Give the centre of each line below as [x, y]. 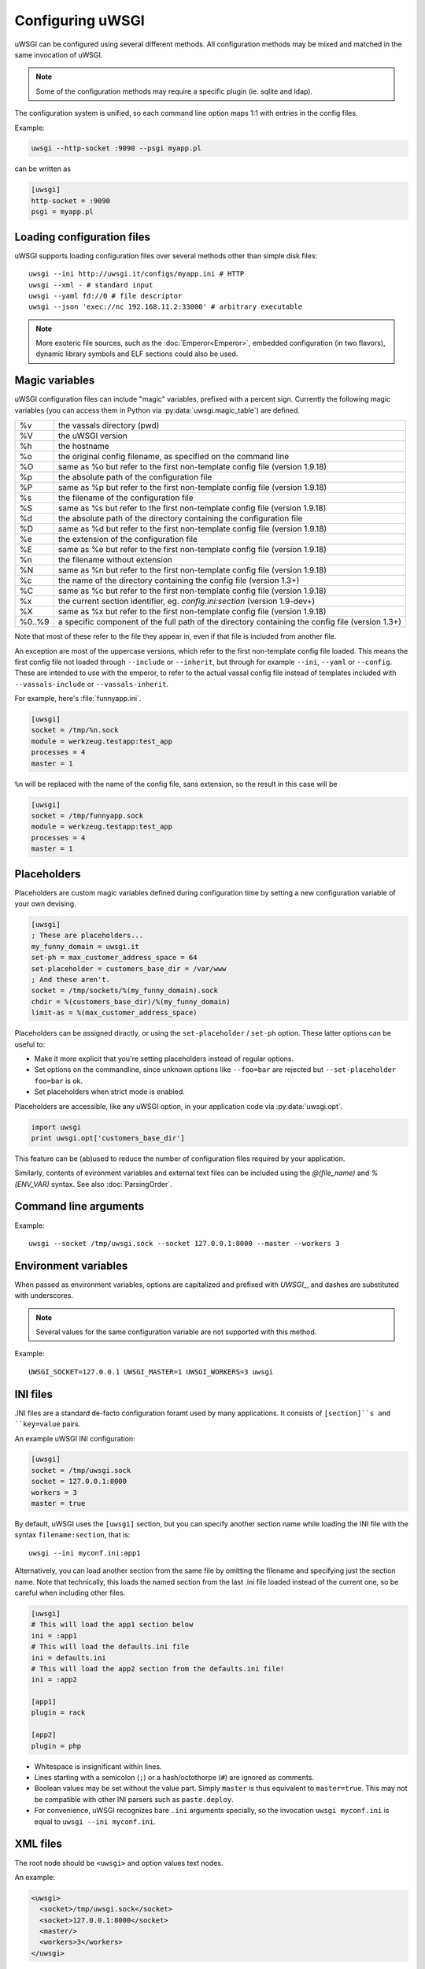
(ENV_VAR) [32, 1184]
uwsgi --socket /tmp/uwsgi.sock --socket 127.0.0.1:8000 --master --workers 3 [184, 1243]
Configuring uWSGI [79, 20]
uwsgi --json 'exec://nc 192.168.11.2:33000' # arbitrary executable [166, 307]
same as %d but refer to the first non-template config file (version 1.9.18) [192, 529]
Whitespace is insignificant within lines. [98, 1766]
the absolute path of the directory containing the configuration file [180, 518]
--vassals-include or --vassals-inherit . [92, 684]
